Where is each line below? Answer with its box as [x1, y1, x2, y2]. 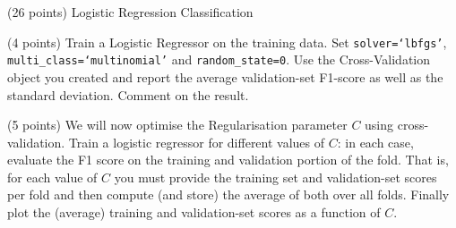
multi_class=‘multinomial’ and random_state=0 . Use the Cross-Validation [7, 50, 430, 69]
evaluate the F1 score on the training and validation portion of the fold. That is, [7, 150, 449, 169]
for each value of [7, 167, 98, 186]
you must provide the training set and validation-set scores [114, 167, 437, 186]
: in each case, [337, 132, 414, 151]
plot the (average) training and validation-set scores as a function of [7, 203, 381, 222]
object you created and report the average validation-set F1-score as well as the [7, 67, 443, 86]
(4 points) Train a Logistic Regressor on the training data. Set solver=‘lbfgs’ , [7, 32, 447, 51]
